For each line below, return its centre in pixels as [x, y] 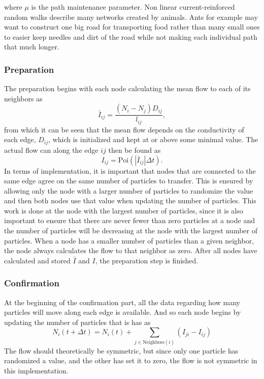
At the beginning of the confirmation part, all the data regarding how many [122, 302]
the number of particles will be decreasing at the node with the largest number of [131, 231]
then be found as [135, 150]
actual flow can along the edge [51, 150]
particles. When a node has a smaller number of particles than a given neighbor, [129, 240]
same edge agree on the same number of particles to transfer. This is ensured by [129, 181]
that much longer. [32, 47]
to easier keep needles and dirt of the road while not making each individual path [131, 36]
